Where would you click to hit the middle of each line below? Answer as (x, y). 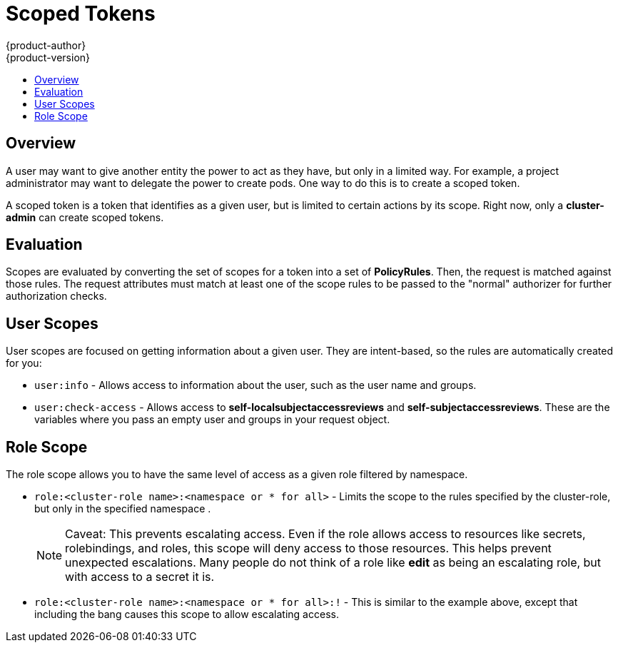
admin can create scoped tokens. (85, 217)
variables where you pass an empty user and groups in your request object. (212, 420)
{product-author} (46, 45)
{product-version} (48, 57)
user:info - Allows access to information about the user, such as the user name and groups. (255, 385)
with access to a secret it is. (140, 577)
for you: (24, 363)
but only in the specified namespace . (123, 509)
